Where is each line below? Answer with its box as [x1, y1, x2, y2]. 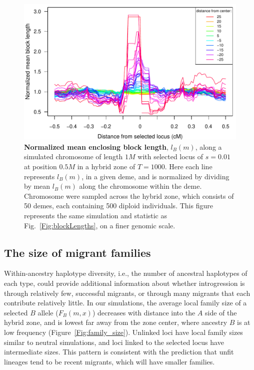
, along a [195, 141, 222, 152]
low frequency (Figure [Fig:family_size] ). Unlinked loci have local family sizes [4, 326, 243, 337]
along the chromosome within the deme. [79, 181, 202, 191]
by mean [24, 181, 50, 191]
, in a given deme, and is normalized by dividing [81, 171, 229, 181]
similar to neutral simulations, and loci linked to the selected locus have [4, 336, 224, 347]
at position [24, 161, 57, 171]
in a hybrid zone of [77, 161, 135, 171]
